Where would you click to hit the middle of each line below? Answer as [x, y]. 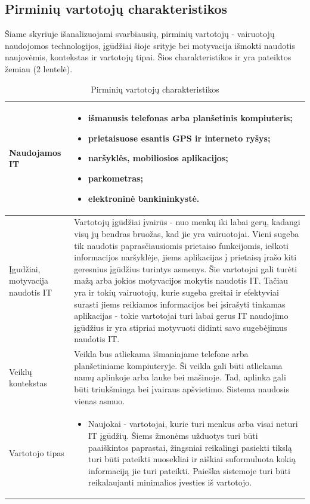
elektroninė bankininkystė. [144, 198]
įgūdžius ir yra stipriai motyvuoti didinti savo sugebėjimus [181, 327]
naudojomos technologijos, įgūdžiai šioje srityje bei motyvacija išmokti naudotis [150, 45]
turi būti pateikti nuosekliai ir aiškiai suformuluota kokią [192, 459]
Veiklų [21, 371]
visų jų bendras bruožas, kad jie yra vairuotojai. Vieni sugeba [187, 233]
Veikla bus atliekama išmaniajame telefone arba [161, 354]
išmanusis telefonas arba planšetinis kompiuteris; [190, 118]
